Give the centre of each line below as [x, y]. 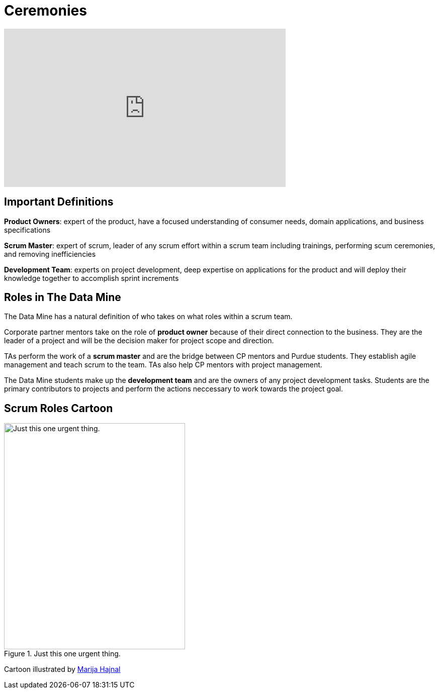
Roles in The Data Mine [63, 298]
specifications [27, 230]
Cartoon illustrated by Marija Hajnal [62, 669]
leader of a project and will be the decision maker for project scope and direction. [139, 341]
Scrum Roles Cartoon [59, 408]
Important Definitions [59, 202]
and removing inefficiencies [50, 254]
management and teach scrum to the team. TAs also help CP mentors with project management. [163, 365]
